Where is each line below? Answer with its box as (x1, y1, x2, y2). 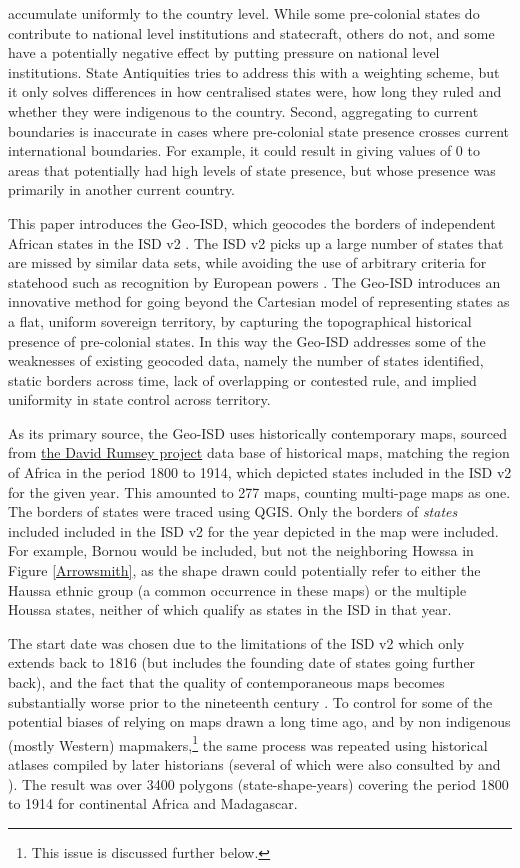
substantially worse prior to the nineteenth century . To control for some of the (8, 691, 493, 712)
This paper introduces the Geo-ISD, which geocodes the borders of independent (8, 212, 496, 233)
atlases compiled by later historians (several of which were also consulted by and (8, 754, 501, 775)
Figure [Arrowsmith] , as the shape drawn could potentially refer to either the (8, 560, 481, 581)
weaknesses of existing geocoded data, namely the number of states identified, (8, 350, 484, 371)
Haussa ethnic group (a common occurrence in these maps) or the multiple (8, 579, 467, 600)
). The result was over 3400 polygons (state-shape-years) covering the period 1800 (8, 773, 509, 794)
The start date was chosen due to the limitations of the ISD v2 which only (8, 632, 465, 653)
